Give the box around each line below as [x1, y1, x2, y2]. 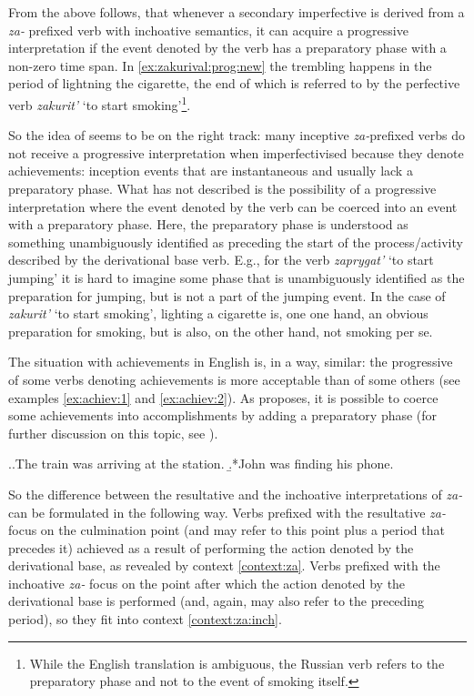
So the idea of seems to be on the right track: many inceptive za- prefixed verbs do [8, 126, 466, 145]
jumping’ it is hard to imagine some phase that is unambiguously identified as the [8, 267, 465, 287]
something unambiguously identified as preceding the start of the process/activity [8, 232, 463, 251]
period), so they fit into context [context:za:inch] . [8, 610, 282, 629]
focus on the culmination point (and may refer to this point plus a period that [8, 520, 445, 540]
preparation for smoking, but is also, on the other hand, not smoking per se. [8, 321, 433, 340]
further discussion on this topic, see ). [8, 423, 218, 442]
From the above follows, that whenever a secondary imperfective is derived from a [8, 3, 465, 21]
